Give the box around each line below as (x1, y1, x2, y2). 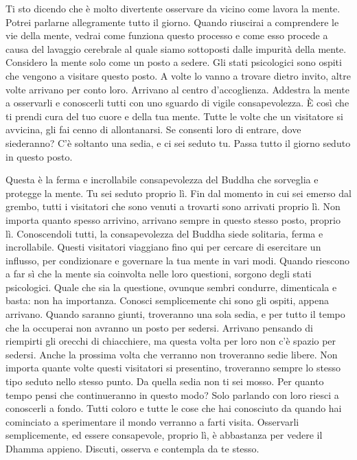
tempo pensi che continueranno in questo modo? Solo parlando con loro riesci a (5, 387, 339, 402)
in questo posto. (5, 149, 73, 163)
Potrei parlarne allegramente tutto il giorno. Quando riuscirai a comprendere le (5, 14, 339, 29)
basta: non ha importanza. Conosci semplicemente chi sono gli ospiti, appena (5, 293, 329, 308)
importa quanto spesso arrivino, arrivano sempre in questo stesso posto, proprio (5, 212, 341, 227)
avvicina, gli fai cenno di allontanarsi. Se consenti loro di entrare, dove (5, 122, 301, 137)
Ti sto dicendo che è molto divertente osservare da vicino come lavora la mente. (5, 1, 341, 15)
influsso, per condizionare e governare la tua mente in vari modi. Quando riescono (5, 253, 349, 267)
